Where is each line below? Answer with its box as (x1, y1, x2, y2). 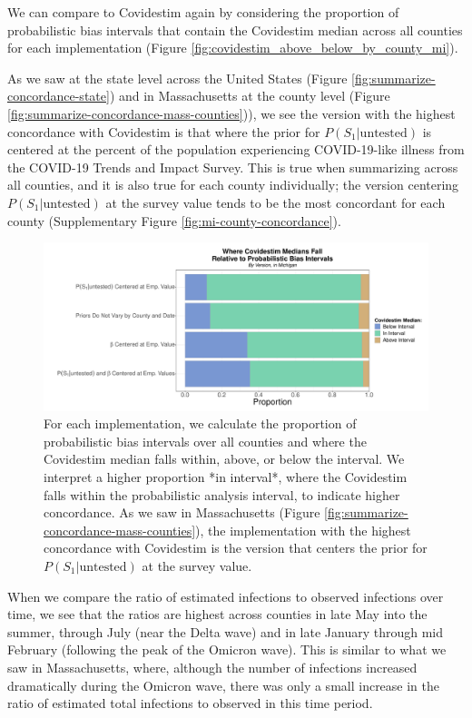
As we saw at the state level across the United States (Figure (7, 68, 348, 87)
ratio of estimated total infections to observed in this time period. (7, 693, 373, 713)
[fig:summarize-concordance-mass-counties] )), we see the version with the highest (7, 103, 456, 123)
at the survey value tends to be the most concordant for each (105, 192, 446, 211)
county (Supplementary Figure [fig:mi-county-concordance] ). (7, 211, 341, 230)
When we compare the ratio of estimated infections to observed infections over (7, 586, 444, 605)
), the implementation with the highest (195, 520, 411, 539)
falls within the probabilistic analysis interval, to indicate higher (44, 485, 400, 504)
